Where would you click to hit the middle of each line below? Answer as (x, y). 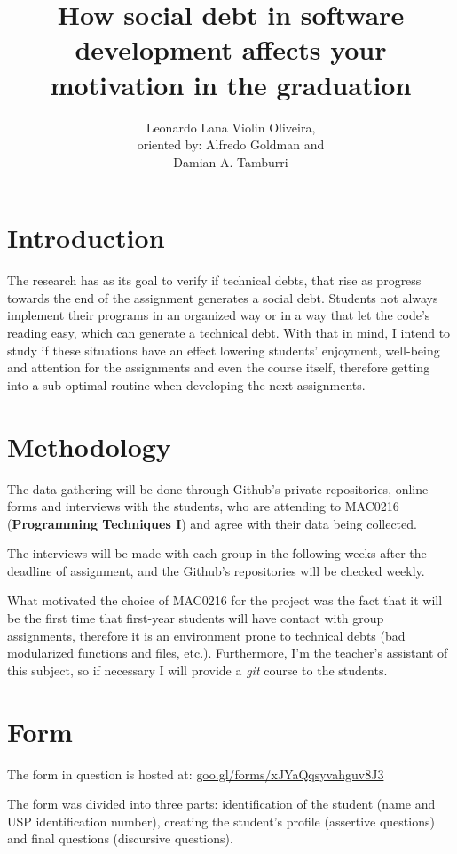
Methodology (89, 446)
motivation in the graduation (231, 84)
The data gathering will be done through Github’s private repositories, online (218, 488)
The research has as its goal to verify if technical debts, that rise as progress (214, 280)
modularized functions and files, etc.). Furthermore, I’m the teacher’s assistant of (228, 653)
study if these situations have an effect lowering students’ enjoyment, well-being (224, 350)
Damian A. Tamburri (231, 161)
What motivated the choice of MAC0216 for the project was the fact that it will (225, 600)
